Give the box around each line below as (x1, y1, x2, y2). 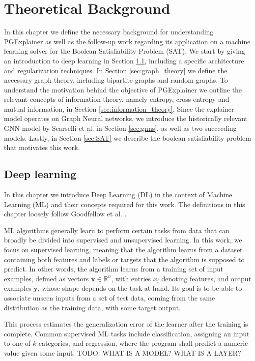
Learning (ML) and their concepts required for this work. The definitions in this (4, 199, 245, 209)
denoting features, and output (161, 273, 252, 283)
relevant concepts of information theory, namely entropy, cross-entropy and (4, 94, 229, 104)
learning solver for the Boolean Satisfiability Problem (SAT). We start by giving (4, 46, 245, 56)
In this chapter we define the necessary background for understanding (4, 27, 214, 37)
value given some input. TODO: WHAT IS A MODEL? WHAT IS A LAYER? (4, 347, 241, 358)
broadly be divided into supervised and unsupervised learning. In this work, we (4, 235, 242, 245)
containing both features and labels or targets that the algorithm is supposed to (4, 254, 245, 264)
